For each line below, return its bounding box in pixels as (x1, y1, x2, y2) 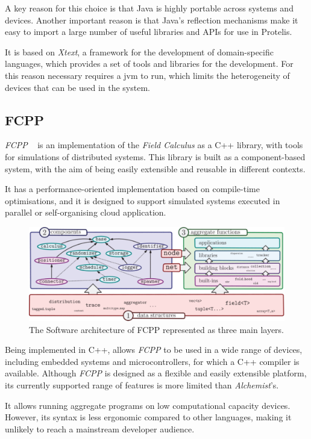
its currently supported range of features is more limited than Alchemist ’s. (5, 378, 279, 391)
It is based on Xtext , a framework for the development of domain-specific (5, 45, 274, 58)
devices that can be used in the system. (5, 81, 150, 93)
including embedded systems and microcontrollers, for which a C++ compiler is (5, 355, 300, 367)
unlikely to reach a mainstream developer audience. (5, 422, 195, 435)
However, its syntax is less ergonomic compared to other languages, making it (5, 411, 292, 423)
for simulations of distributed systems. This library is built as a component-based (5, 150, 306, 163)
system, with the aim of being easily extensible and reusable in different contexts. (5, 162, 306, 175)
